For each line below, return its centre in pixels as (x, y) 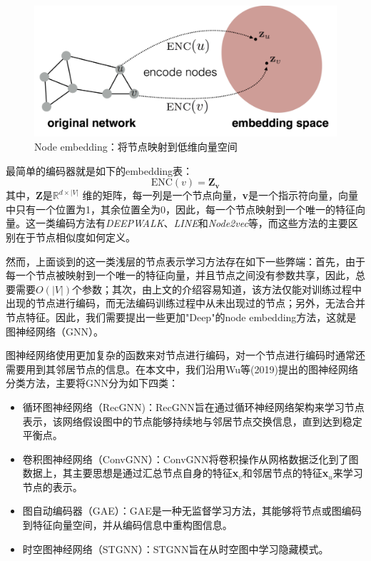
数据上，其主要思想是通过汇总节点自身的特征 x (131, 473)
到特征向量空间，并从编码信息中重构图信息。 (127, 525)
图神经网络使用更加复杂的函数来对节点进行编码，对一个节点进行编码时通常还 (185, 355)
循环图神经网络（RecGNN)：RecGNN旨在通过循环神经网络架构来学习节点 (193, 406)
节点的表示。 (52, 486)
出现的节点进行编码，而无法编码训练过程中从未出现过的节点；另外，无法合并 (185, 303)
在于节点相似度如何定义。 (75, 237)
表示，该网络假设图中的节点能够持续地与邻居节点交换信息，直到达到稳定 (192, 421)
